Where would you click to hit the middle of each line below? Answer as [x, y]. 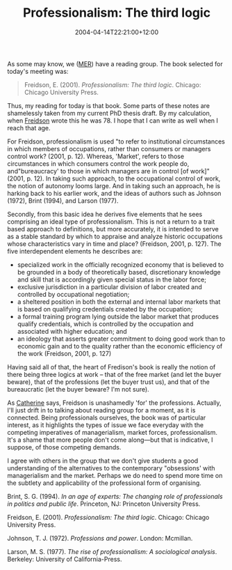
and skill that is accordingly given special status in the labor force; [112, 279]
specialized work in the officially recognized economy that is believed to [121, 264]
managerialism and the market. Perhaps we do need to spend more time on [115, 475]
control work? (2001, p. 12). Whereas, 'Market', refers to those [96, 156]
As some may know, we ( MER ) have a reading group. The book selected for [115, 63]
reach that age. [29, 128]
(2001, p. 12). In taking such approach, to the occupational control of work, [114, 178]
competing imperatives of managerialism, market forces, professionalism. [112, 432]
